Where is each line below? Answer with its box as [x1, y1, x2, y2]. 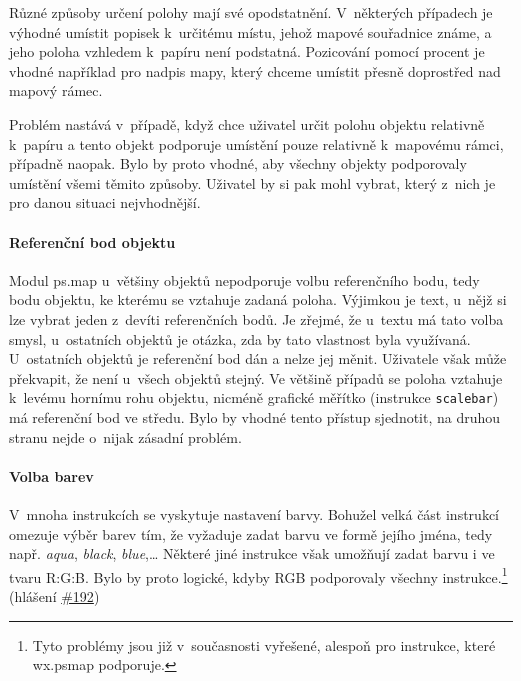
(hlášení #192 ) [9, 585, 100, 606]
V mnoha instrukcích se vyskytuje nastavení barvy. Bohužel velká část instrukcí [9, 503, 499, 524]
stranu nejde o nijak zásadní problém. [9, 426, 242, 447]
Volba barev [9, 465, 94, 486]
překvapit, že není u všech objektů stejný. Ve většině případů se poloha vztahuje [9, 367, 503, 388]
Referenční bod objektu [9, 231, 176, 252]
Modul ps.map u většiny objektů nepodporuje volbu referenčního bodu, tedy [9, 269, 480, 290]
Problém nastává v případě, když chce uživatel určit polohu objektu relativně [9, 113, 485, 134]
